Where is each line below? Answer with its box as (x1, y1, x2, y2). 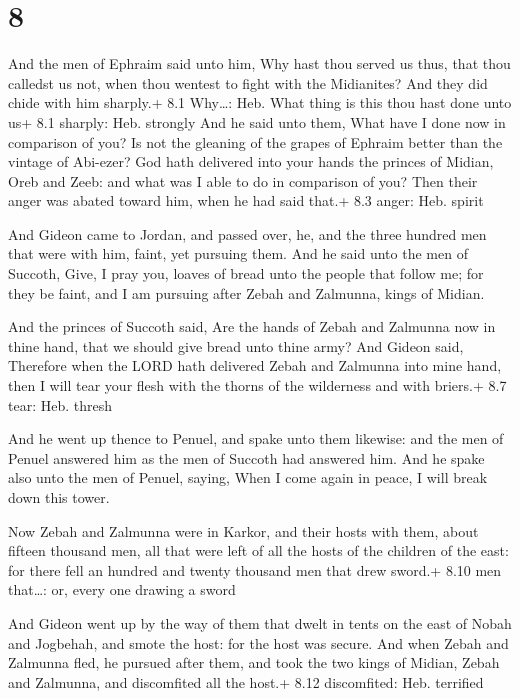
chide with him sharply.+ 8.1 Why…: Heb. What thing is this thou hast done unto (8, 92, 512, 113)
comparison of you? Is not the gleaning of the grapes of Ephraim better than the (8, 131, 503, 152)
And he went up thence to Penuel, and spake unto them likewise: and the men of (8, 428, 504, 449)
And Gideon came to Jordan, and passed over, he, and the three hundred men (8, 223, 487, 244)
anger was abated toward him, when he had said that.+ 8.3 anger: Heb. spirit (8, 190, 484, 211)
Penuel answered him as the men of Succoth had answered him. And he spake (8, 447, 485, 468)
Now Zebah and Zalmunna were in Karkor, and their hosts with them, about (8, 520, 479, 541)
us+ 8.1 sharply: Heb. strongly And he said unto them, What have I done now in (8, 111, 506, 132)
